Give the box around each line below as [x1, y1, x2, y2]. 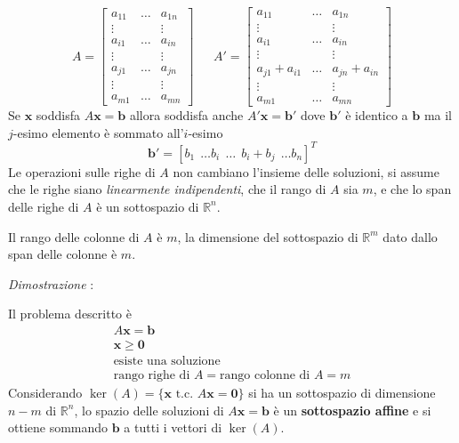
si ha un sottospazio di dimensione [248, 383, 436, 401]
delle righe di [8, 197, 79, 215]
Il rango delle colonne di [8, 227, 140, 246]
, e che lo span [373, 180, 452, 198]
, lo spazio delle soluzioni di [74, 400, 224, 419]
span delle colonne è [8, 245, 117, 263]
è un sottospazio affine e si [273, 400, 431, 419]
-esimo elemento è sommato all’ [12, 123, 184, 141]
